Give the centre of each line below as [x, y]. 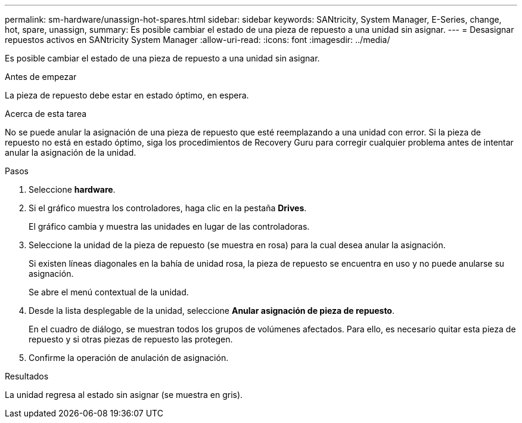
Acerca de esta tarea [46, 114]
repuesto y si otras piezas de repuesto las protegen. [131, 339]
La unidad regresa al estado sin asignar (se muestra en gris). [124, 395]
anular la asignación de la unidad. [71, 152]
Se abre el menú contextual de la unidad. [109, 292]
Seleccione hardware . [72, 189]
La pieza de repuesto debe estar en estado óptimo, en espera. [127, 95]
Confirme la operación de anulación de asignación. [129, 358]
